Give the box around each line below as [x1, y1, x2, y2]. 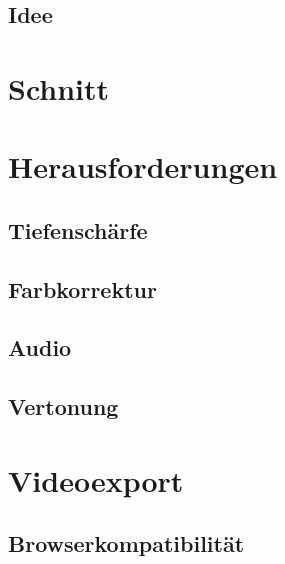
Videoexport [8, 459, 184, 500]
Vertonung [8, 391, 119, 422]
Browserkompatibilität [8, 528, 245, 559]
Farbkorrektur [8, 273, 157, 304]
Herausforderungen [8, 146, 278, 187]
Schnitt [8, 67, 110, 108]
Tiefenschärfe [8, 214, 148, 245]
